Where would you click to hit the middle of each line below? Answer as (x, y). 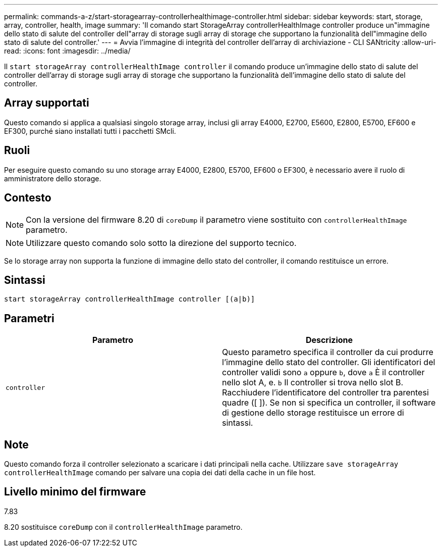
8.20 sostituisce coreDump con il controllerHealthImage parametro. (123, 527)
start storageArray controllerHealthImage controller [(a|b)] (130, 299)
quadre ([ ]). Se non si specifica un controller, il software (329, 403)
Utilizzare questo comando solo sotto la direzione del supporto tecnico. (161, 243)
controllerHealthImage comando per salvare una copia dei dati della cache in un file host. (160, 473)
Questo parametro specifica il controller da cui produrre (328, 352)
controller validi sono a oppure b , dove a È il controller (323, 372)
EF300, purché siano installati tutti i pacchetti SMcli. (90, 131)
